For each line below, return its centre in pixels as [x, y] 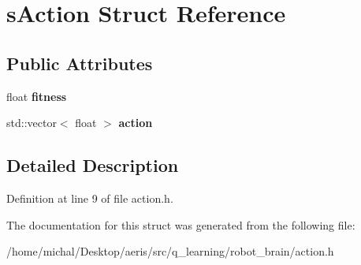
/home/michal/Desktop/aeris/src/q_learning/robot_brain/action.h [170, 251]
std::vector [32, 123]
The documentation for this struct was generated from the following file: [181, 224]
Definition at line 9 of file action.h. [90, 198]
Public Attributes [80, 63]
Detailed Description [93, 165]
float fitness [37, 96]
